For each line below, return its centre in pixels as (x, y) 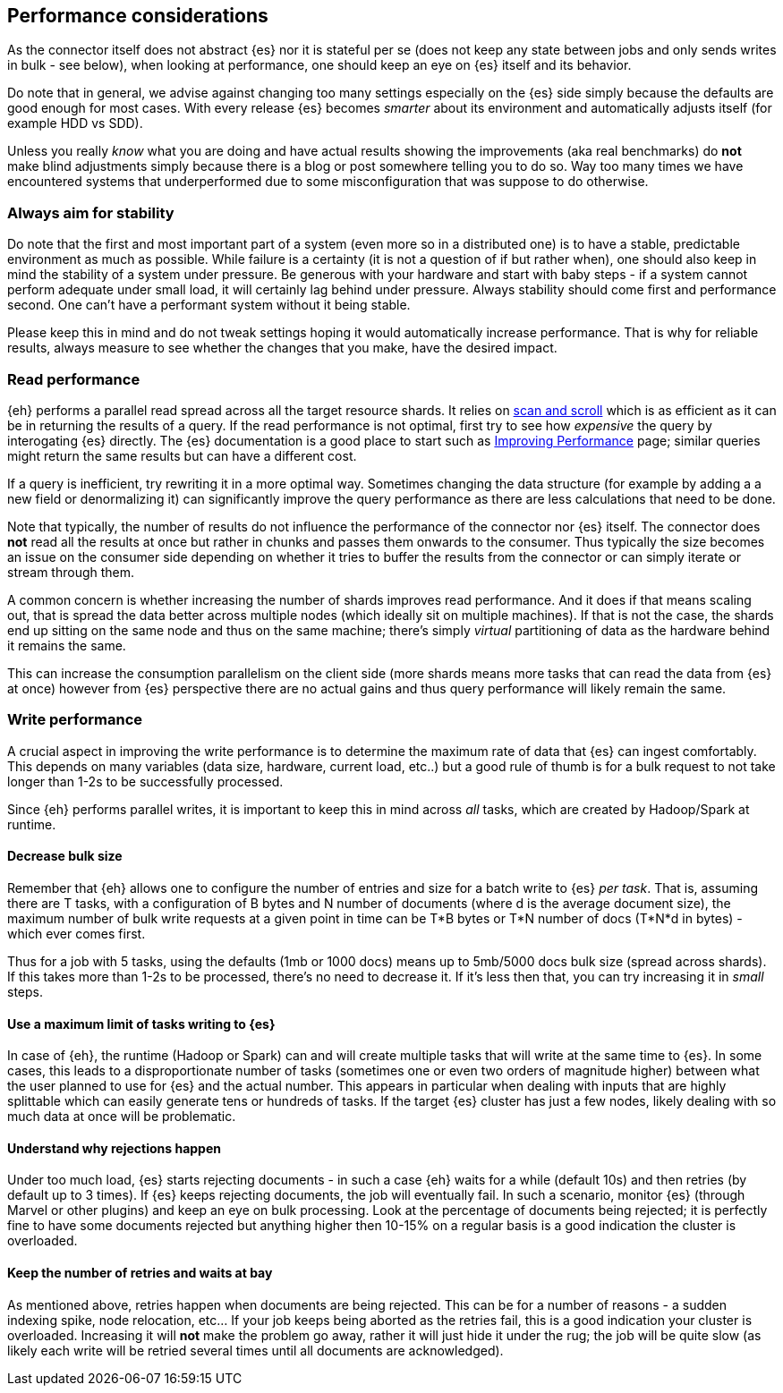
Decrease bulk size (65, 856)
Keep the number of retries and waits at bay (140, 1272)
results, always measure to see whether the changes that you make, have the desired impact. (282, 348)
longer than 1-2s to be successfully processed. (145, 781)
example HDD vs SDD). (75, 123)
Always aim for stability (91, 212)
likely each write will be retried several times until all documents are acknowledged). (255, 1350)
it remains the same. (67, 645)
